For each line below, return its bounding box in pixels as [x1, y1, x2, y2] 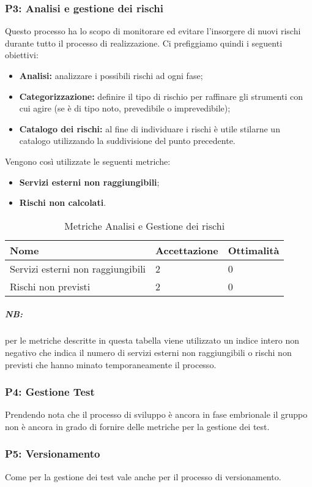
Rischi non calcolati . [19, 196, 106, 209]
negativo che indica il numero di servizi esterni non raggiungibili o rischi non [5, 345, 292, 358]
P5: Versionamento [5, 446, 100, 461]
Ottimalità [228, 243, 280, 257]
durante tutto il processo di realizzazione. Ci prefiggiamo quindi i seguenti [5, 36, 283, 49]
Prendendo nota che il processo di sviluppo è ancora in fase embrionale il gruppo [5, 408, 308, 421]
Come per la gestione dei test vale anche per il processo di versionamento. [5, 470, 281, 483]
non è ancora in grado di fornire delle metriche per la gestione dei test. [5, 420, 270, 432]
